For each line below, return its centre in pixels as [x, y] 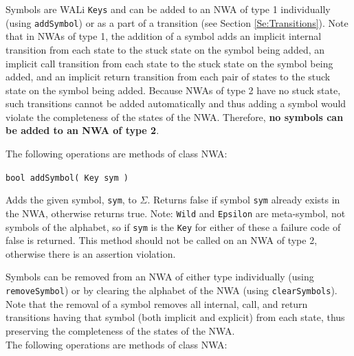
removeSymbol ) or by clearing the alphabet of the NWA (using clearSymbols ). [172, 290]
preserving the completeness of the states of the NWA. [120, 330]
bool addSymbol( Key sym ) [67, 178]
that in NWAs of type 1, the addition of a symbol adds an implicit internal [164, 36]
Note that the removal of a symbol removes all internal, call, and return [157, 303]
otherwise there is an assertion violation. [91, 253]
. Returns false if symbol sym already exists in [244, 200]
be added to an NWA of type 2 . [82, 130]
